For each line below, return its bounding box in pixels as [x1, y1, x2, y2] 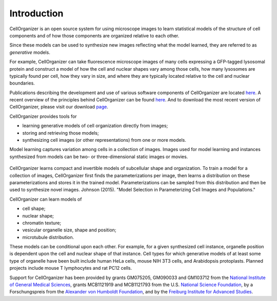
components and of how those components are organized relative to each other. [9, 32, 180, 38]
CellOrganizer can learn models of [9, 196, 82, 202]
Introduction [9, 8, 64, 19]
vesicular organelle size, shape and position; [22, 227, 116, 233]
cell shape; [22, 205, 46, 212]
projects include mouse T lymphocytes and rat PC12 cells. [9, 265, 132, 271]
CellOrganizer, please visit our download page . [9, 104, 109, 110]
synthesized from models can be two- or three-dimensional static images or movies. [9, 154, 188, 160]
